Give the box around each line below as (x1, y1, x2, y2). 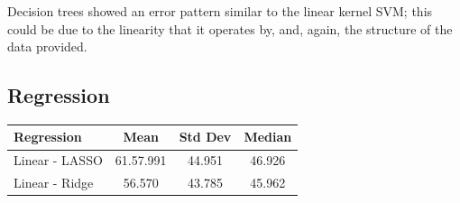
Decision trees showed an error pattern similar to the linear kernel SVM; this (7, 2, 433, 20)
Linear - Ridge (14, 173, 94, 192)
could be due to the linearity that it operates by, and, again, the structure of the (7, 19, 453, 38)
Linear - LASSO (14, 151, 103, 170)
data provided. (7, 37, 87, 56)
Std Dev (179, 127, 232, 146)
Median (244, 127, 292, 146)
